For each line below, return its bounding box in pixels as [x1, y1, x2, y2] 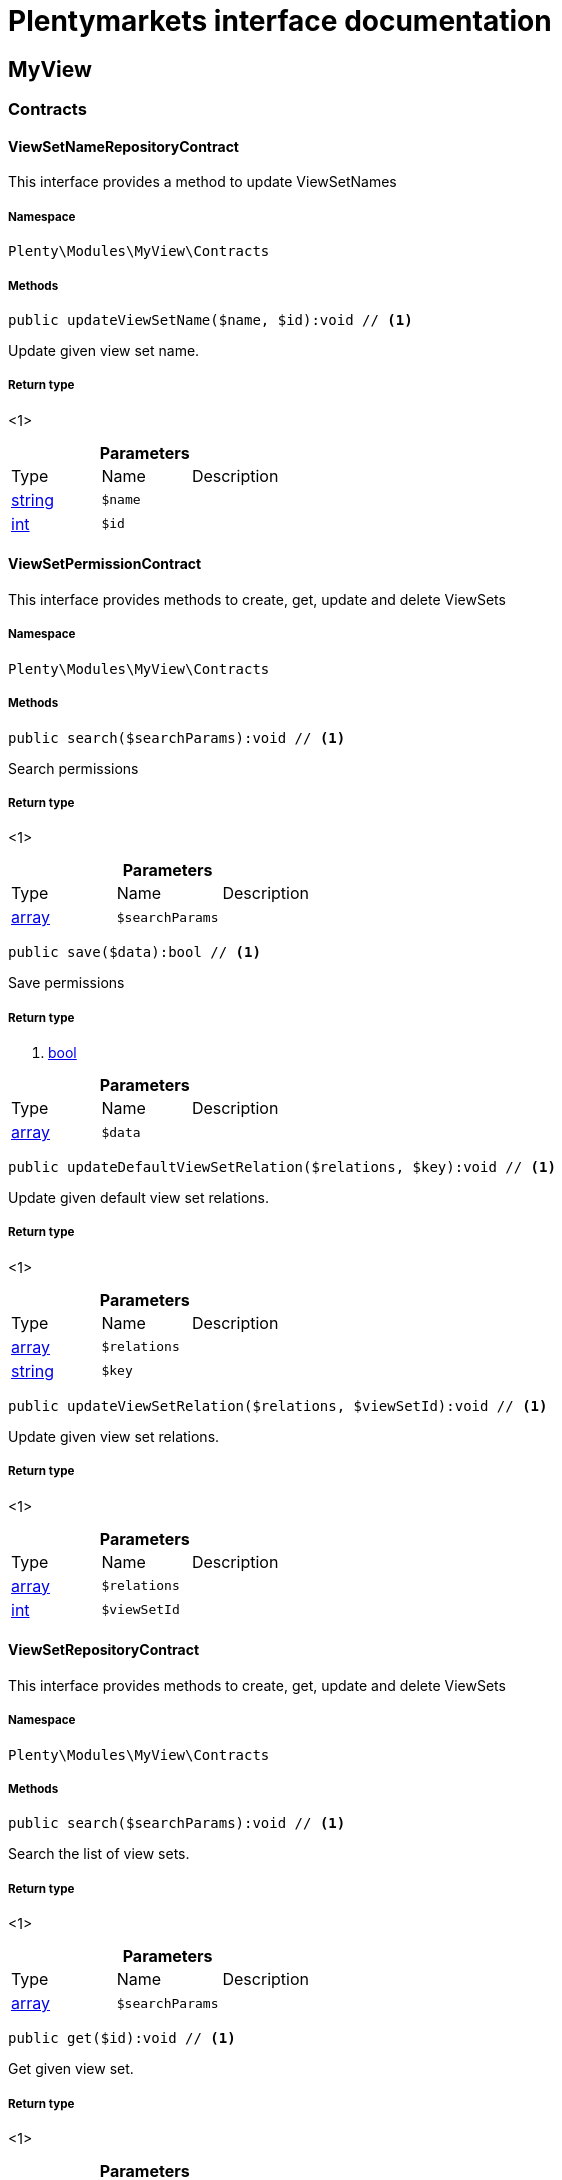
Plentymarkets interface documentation [8, 4, 552, 38]
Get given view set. [8, 2060, 134, 2078]
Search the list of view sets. [8, 1845, 190, 1863]
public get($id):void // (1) [8, 2030, 236, 2047]
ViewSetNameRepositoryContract [8, 137, 239, 155]
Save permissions [8, 974, 125, 992]
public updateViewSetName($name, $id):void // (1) [8, 311, 413, 328]
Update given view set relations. [8, 1427, 220, 1445]
